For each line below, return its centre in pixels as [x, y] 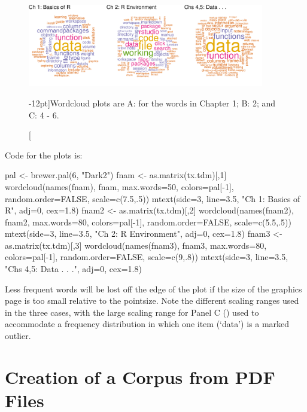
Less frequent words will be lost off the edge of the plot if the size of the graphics [153, 289]
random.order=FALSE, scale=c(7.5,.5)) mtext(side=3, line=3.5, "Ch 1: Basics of [153, 198]
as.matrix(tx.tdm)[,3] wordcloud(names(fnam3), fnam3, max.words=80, [136, 245]
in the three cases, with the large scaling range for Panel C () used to [132, 312]
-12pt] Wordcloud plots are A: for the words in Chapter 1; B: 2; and [152, 103]
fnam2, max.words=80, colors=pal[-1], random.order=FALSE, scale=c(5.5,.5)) [148, 222]
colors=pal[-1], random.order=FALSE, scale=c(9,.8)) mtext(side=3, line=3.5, [147, 257]
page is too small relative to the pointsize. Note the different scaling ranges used [152, 300]
